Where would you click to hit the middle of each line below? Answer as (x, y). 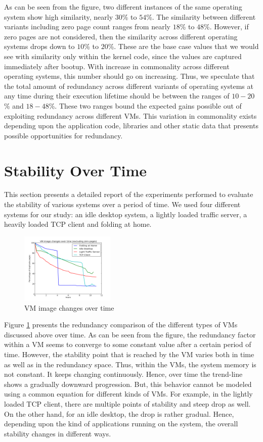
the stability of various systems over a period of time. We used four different (122, 204)
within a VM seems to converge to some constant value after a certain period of (128, 344)
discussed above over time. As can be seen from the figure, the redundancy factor (130, 334)
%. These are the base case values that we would (183, 46)
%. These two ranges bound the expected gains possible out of (145, 105)
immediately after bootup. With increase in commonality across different (117, 66)
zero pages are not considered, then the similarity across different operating (121, 36)
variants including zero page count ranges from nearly (87, 27)
